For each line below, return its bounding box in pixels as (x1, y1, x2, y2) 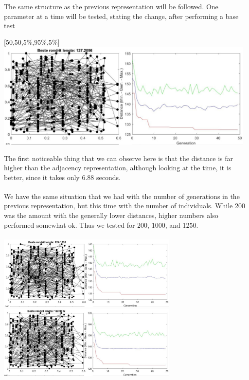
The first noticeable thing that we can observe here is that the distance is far (4, 153, 233, 163)
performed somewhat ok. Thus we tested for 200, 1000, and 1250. (4, 219, 198, 230)
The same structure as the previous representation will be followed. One (4, 1, 218, 11)
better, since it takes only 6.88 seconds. (4, 172, 121, 182)
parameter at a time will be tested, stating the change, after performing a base (4, 11, 239, 21)
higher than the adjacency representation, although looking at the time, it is (4, 163, 231, 173)
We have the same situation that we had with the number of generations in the (4, 191, 240, 201)
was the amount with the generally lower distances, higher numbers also (4, 210, 218, 220)
